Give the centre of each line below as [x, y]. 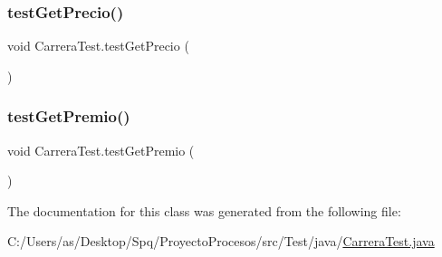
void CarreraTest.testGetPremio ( [101, 150]
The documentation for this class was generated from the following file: [204, 210]
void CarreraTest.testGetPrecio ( [98, 46]
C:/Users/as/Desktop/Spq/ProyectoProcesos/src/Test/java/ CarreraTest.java [221, 241]
